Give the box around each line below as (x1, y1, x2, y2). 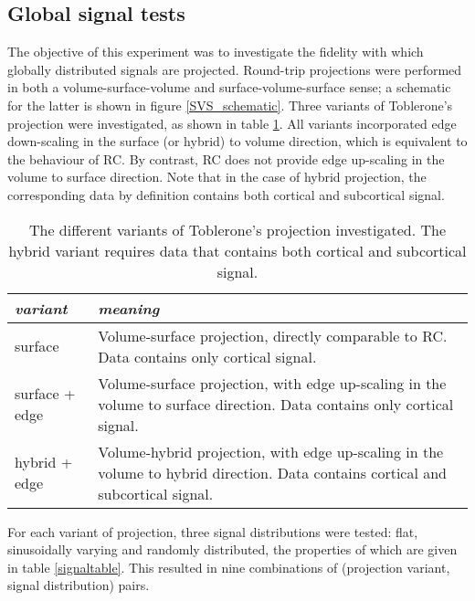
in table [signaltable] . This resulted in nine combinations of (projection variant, (7, 557, 450, 576)
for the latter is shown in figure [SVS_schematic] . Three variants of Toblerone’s (7, 95, 453, 114)
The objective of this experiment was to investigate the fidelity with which (7, 42, 424, 61)
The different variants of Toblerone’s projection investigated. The (28, 218, 446, 240)
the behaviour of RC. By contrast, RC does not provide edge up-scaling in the (7, 149, 445, 168)
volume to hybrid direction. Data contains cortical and (98, 461, 448, 483)
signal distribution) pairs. (7, 575, 150, 595)
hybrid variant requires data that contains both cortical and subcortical (8, 239, 467, 261)
